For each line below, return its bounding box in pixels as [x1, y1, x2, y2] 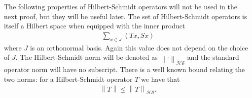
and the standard [187, 52, 239, 62]
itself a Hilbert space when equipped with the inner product [4, 21, 185, 31]
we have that [141, 73, 180, 84]
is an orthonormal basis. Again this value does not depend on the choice [30, 42, 248, 52]
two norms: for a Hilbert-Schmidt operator [4, 73, 133, 84]
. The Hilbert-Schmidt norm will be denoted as [15, 52, 158, 62]
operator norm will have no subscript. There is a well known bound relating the [4, 64, 245, 74]
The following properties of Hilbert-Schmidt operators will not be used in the [4, 1, 237, 11]
